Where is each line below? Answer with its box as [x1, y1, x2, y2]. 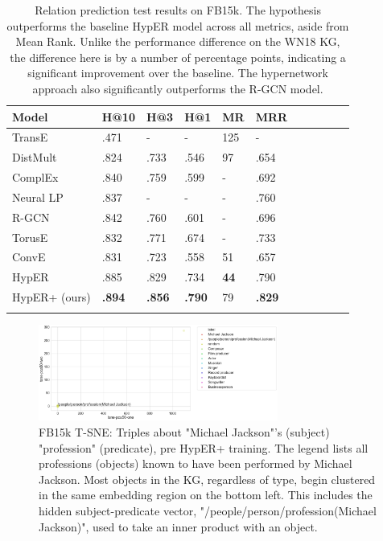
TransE [12, 129, 48, 145]
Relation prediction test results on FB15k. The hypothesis [35, 2, 321, 18]
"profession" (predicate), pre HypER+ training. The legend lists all [39, 439, 369, 456]
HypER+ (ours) [12, 289, 91, 305]
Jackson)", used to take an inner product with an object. [39, 518, 318, 535]
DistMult [12, 149, 57, 166]
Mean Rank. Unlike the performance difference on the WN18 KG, [15, 33, 340, 50]
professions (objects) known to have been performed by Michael [39, 455, 352, 472]
